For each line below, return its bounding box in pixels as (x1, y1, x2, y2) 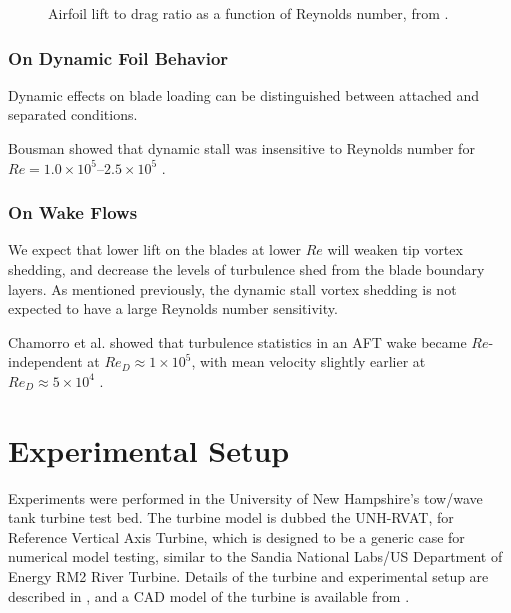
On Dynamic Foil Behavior (8, 45, 229, 70)
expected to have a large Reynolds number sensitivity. (8, 298, 338, 319)
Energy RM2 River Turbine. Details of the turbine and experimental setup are (8, 566, 489, 587)
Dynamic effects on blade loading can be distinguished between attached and (8, 84, 479, 105)
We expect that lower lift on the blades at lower (8, 239, 301, 260)
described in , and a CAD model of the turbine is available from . (8, 585, 410, 606)
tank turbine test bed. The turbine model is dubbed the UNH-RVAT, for (8, 507, 454, 528)
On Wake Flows (8, 200, 138, 225)
